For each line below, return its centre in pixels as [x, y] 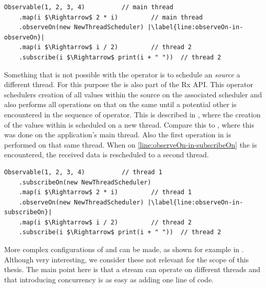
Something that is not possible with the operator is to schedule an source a [122, 74]
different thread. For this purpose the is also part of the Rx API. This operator [129, 84]
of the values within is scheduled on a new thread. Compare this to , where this [129, 124]
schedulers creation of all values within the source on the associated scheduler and [133, 94]
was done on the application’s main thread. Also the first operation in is [118, 135]
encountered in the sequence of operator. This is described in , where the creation [132, 114]
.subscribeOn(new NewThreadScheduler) [85, 182]
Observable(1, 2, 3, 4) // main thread [89, 7]
